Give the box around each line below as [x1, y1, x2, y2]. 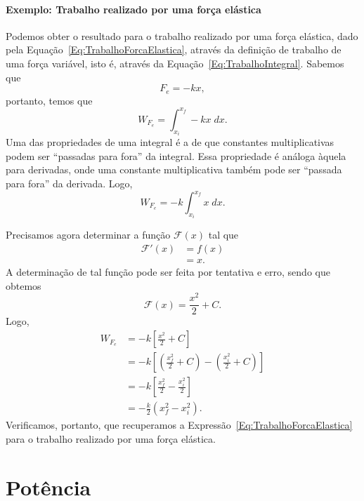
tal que [208, 227, 239, 242]
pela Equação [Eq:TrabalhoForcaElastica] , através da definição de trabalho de [6, 42, 342, 57]
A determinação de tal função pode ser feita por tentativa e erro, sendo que [6, 265, 330, 279]
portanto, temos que [6, 93, 93, 107]
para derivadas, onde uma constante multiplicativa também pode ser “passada [6, 162, 342, 177]
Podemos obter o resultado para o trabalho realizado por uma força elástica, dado [6, 28, 358, 43]
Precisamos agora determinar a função [6, 227, 171, 242]
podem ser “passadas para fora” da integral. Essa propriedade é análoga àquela [6, 148, 346, 163]
